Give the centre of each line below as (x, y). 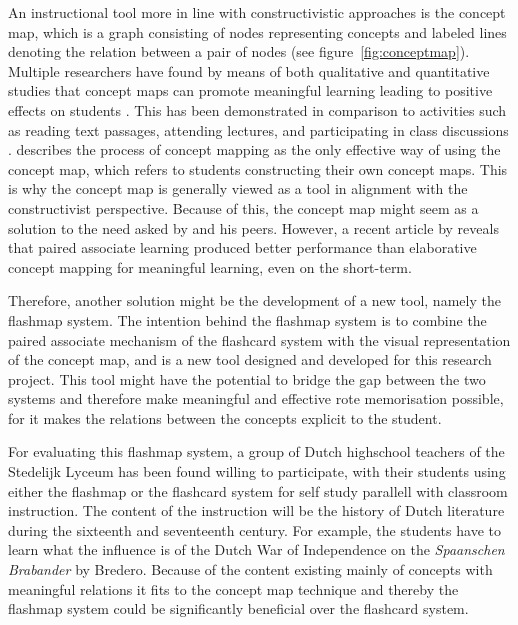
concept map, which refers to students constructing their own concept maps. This (258, 168)
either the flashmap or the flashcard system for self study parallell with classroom (258, 490)
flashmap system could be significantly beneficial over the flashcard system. (238, 608)
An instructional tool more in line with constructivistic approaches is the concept (257, 12)
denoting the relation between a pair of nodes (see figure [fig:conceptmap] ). (239, 51)
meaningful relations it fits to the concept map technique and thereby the (233, 588)
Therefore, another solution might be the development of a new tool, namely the (254, 300)
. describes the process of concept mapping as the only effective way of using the (254, 149)
